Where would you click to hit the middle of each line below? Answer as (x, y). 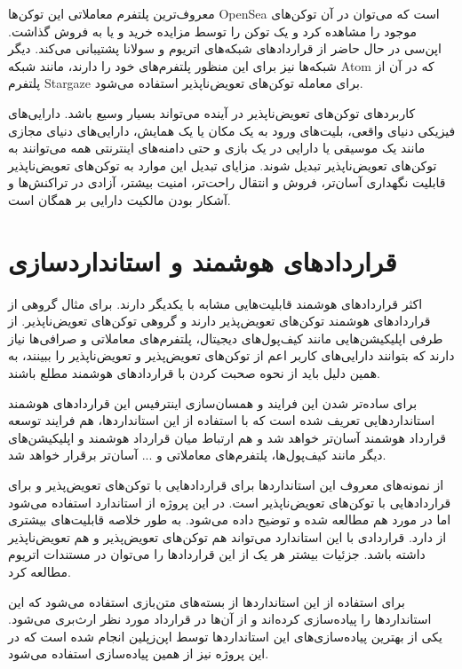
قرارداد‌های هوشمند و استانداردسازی (203, 260)
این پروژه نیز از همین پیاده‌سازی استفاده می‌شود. (139, 653)
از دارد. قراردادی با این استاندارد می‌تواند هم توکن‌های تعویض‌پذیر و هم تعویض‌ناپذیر (227, 536)
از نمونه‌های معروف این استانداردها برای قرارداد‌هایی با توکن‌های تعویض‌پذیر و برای (226, 484)
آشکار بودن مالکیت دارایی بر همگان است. (119, 199)
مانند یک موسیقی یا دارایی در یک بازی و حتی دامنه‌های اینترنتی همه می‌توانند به (217, 148)
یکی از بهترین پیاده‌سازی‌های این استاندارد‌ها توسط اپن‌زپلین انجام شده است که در (225, 636)
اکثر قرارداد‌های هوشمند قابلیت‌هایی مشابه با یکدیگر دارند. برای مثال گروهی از (215, 303)
